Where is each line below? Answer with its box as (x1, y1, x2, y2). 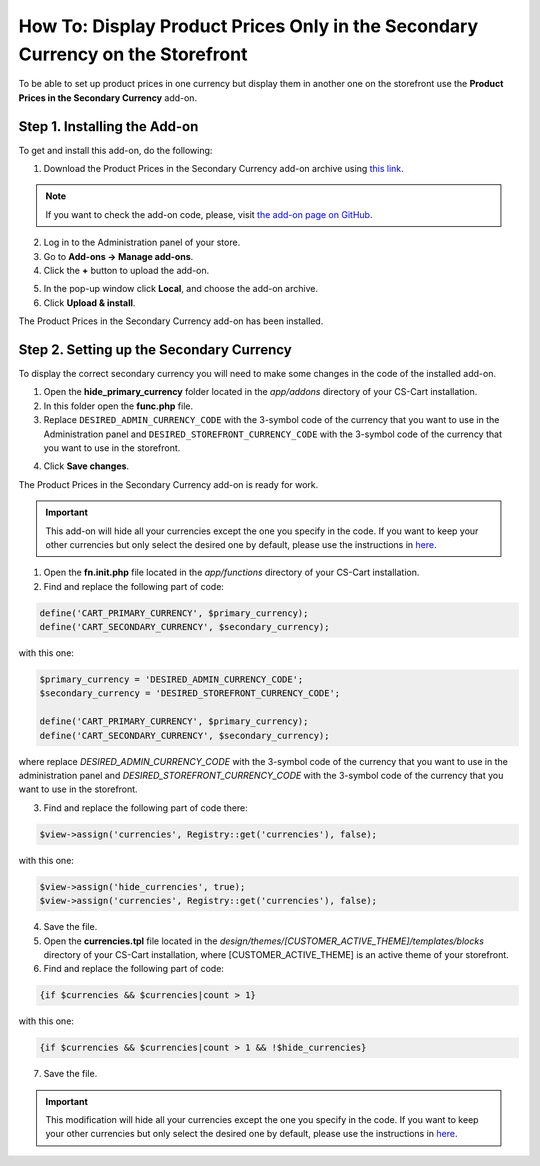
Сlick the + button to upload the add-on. (43, 264, 210, 276)
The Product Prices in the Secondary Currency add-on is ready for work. (18, 478, 319, 490)
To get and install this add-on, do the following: (18, 144, 213, 156)
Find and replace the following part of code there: (43, 801, 249, 814)
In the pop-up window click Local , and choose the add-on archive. (43, 283, 319, 295)
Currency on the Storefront (18, 43, 248, 65)
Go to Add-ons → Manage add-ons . (43, 250, 194, 262)
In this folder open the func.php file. (43, 400, 194, 412)
